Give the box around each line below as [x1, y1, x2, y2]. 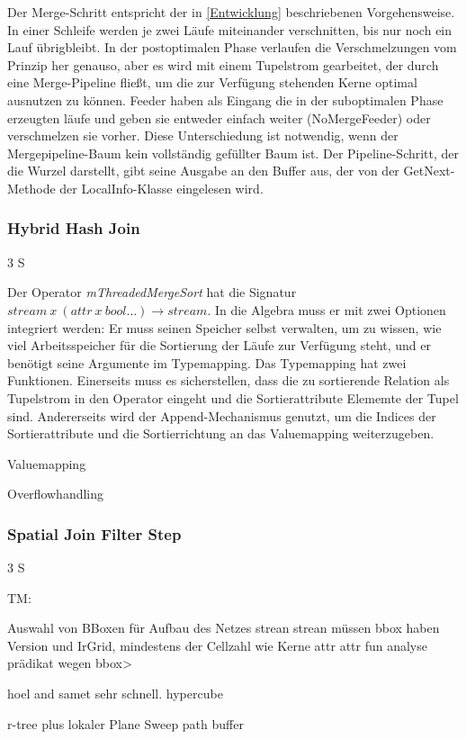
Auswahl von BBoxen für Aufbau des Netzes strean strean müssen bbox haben [7, 618, 440, 637]
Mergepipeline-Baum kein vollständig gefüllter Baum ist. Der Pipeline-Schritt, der [7, 143, 460, 162]
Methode [7, 178, 56, 197]
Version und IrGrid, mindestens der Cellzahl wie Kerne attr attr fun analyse [7, 635, 427, 654]
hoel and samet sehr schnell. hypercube [7, 684, 223, 703]
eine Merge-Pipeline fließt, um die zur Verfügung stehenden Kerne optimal [7, 73, 417, 92]
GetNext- [403, 161, 455, 180]
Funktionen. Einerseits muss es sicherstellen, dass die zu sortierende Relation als [7, 371, 450, 390]
